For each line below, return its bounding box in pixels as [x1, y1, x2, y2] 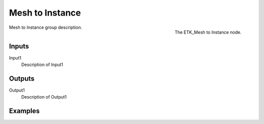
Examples [9, 107, 40, 115]
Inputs [9, 42, 29, 50]
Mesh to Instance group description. [9, 24, 83, 30]
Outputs [9, 74, 35, 83]
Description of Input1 [21, 62, 64, 68]
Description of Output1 [21, 94, 67, 100]
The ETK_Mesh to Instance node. [174, 29, 242, 35]
